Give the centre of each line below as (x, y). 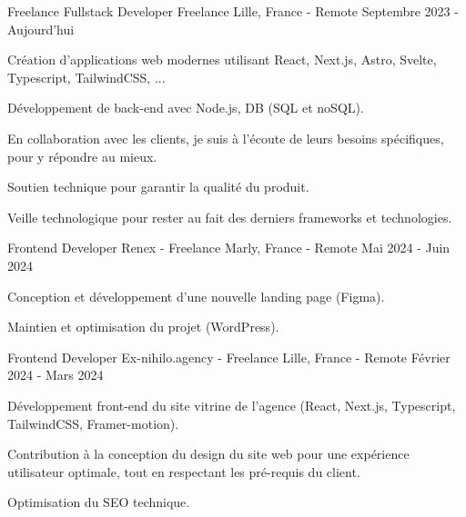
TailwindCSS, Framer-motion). (93, 423)
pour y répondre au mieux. (82, 156)
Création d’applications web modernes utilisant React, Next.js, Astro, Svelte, (222, 60)
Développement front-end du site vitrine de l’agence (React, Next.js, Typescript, (232, 405)
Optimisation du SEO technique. (99, 502)
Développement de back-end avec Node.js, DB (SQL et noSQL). (186, 108)
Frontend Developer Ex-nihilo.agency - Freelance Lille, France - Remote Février (229, 357)
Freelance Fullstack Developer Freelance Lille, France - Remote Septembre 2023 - (233, 11)
